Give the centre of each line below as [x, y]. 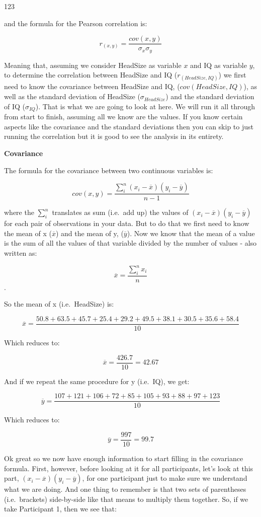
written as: [21, 252]
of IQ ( [15, 106]
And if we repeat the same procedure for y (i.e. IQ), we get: [97, 381]
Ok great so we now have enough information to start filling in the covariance [124, 458]
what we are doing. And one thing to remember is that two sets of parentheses [125, 489]
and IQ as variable [219, 65]
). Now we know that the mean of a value [191, 233]
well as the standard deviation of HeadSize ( [72, 96]
